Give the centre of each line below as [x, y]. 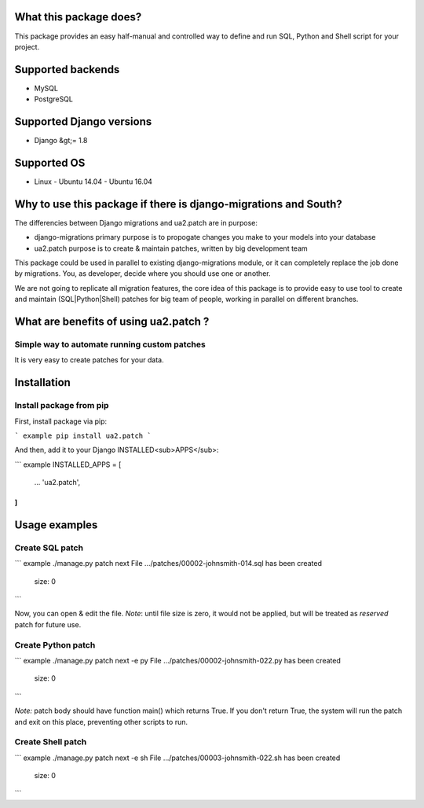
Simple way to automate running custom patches [110, 344]
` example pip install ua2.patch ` [83, 435]
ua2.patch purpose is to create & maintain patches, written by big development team [171, 248]
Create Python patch [55, 645]
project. [27, 46]
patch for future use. [48, 624]
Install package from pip [62, 406]
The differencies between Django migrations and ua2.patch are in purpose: [136, 222]
